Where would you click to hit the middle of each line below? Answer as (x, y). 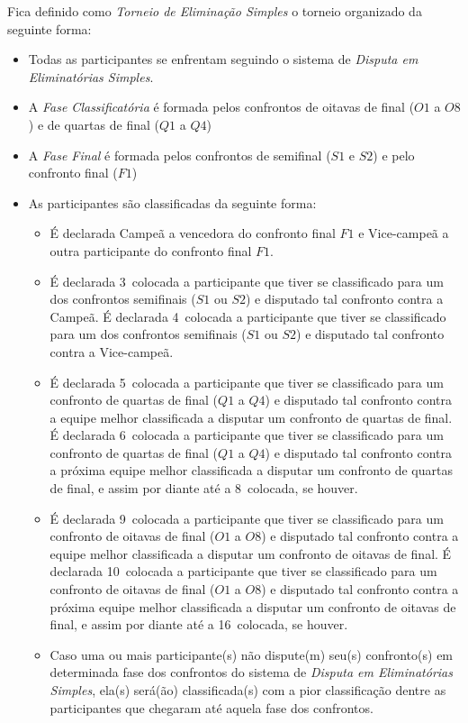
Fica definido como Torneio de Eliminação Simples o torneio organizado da (215, 11)
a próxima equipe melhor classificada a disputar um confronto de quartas (251, 470)
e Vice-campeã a (404, 233)
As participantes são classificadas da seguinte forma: (172, 202)
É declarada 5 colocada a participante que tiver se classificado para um (247, 382)
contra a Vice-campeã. (112, 351)
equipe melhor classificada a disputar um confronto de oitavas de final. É (251, 553)
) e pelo (394, 155)
